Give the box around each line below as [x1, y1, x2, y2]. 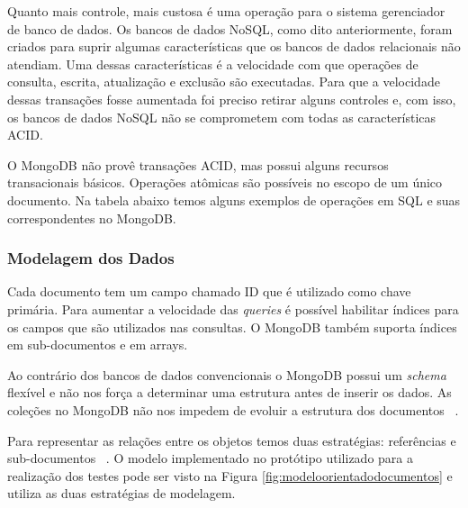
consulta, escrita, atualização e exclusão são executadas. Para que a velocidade [7, 72, 440, 91]
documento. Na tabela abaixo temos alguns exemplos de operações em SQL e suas [7, 190, 461, 209]
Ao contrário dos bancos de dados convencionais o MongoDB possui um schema [7, 365, 446, 384]
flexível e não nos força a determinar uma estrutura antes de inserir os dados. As [7, 383, 452, 402]
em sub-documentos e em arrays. [7, 335, 188, 354]
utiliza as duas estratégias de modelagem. [7, 484, 236, 503]
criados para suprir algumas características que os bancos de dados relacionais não [7, 37, 461, 56]
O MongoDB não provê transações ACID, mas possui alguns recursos [7, 155, 389, 174]
